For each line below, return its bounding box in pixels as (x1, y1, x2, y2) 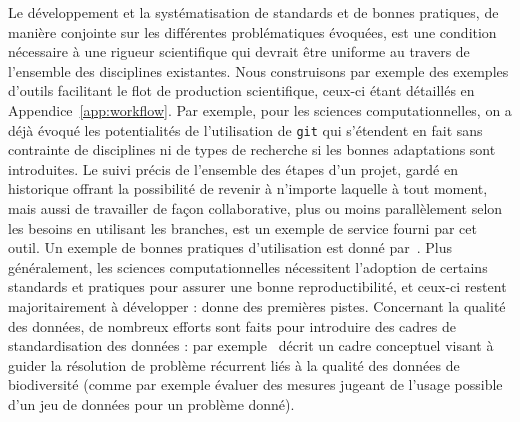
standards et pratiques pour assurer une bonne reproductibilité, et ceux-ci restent (8, 276, 507, 297)
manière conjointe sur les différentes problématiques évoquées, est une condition (8, 21, 497, 42)
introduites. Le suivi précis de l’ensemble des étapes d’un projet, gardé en (8, 158, 458, 179)
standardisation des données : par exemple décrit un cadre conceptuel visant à (8, 335, 494, 356)
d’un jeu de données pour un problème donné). (8, 393, 295, 414)
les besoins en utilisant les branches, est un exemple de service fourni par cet (8, 217, 477, 238)
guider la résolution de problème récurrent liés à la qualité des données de (8, 354, 460, 375)
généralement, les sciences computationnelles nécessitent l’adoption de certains (8, 256, 488, 277)
